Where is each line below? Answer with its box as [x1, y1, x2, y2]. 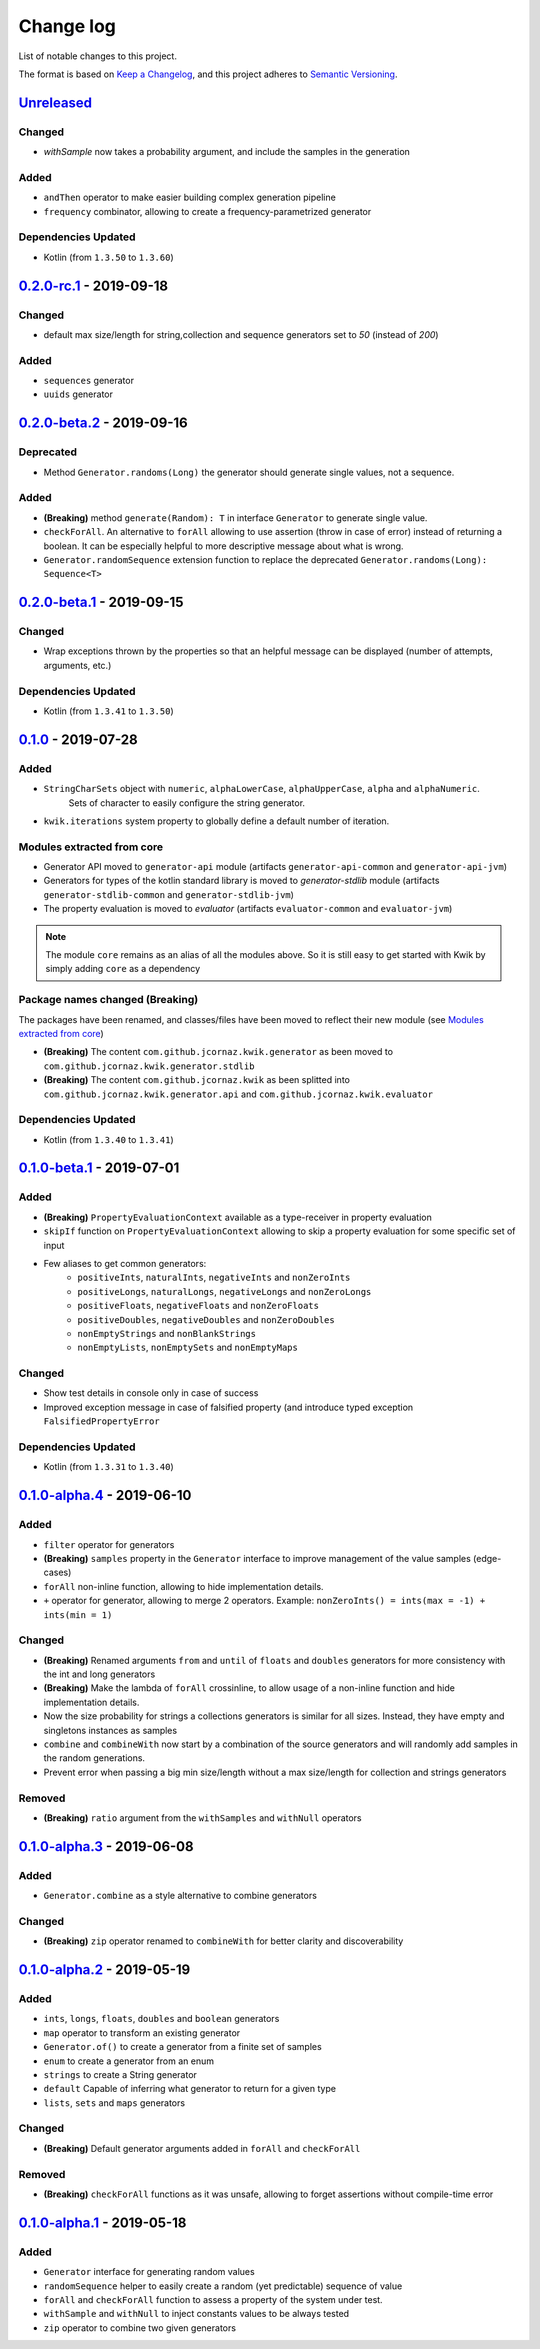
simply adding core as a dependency [45, 963, 201, 975]
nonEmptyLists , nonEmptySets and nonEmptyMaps [77, 1341, 299, 1354]
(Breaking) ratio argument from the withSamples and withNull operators [43, 1811, 362, 1824]
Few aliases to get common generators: [43, 1257, 207, 1269]
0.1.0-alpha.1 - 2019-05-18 [18, 2214, 187, 2231]
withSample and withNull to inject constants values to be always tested [43, 2308, 350, 2320]
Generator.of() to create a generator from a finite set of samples [43, 2041, 322, 2053]
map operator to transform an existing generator [43, 2026, 241, 2039]
